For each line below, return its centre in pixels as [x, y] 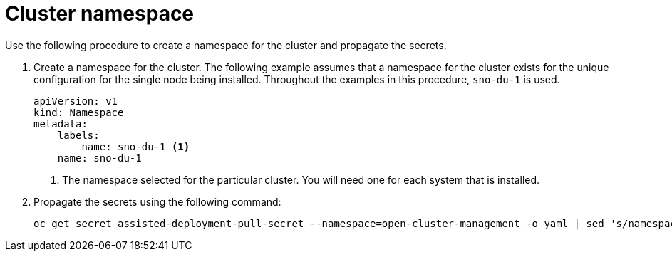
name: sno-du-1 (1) [136, 146]
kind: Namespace [79, 112]
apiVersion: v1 [76, 101]
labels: [78, 135]
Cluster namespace [100, 14]
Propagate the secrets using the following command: [157, 201]
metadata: [61, 124]
